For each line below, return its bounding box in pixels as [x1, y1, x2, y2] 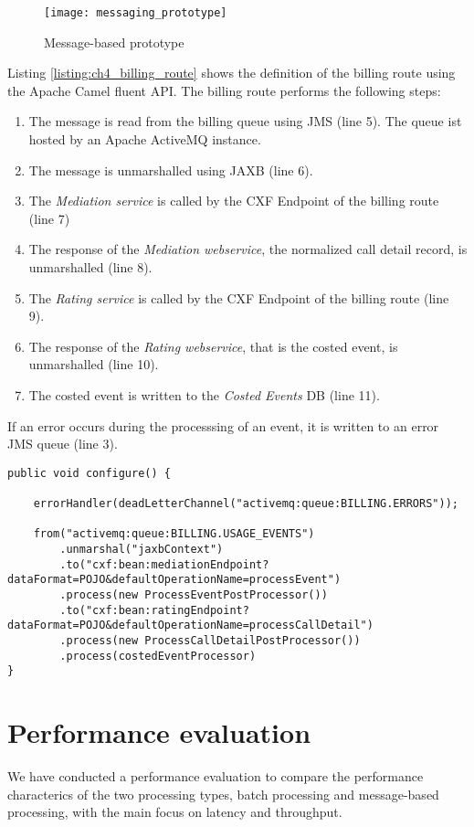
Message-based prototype [44, 32, 184, 51]
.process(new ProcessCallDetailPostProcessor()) [59, 633, 361, 647]
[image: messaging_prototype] [44, 6, 227, 19]
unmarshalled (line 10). [28, 355, 159, 374]
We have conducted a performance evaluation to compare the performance [7, 767, 424, 786]
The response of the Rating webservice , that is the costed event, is [28, 336, 398, 355]
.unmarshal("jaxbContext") [59, 543, 224, 557]
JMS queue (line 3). [7, 434, 118, 453]
